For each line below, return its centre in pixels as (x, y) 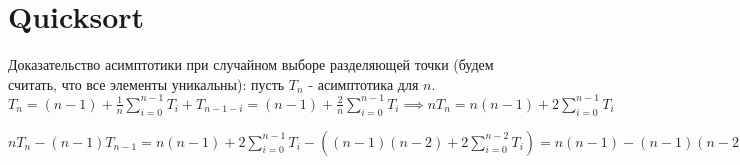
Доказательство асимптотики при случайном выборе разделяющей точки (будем (251, 64)
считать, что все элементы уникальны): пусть (146, 83)
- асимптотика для (363, 83)
